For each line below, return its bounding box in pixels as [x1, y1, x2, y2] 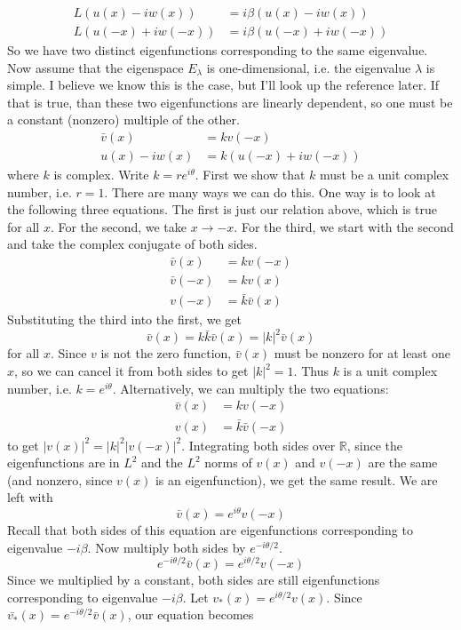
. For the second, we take [50, 217, 187, 235]
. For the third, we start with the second [234, 217, 454, 235]
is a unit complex [343, 362, 438, 380]
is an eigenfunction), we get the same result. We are [155, 470, 438, 489]
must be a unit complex [320, 165, 449, 184]
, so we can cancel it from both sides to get [14, 362, 249, 380]
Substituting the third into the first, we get [7, 310, 242, 329]
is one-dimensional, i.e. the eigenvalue [206, 58, 411, 76]
